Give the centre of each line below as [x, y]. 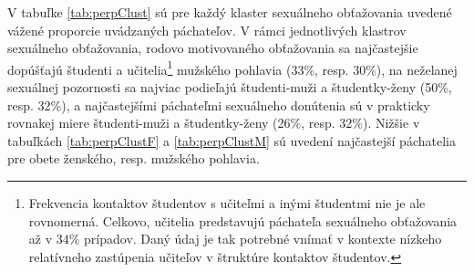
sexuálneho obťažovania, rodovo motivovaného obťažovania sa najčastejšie [213, 48]
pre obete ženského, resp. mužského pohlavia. [134, 158]
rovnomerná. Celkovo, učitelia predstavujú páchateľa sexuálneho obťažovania [243, 220]
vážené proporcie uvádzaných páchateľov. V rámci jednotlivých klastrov [207, 30]
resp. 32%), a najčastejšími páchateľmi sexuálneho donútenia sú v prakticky [219, 105]
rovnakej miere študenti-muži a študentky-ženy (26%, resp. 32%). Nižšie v [214, 123]
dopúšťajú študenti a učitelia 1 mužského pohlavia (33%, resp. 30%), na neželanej [232, 68]
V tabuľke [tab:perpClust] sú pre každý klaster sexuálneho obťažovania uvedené [230, 12]
